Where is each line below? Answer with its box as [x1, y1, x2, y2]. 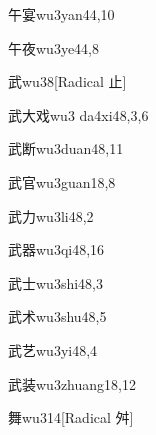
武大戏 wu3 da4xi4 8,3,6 [8, 104, 149, 125]
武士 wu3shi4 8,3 [8, 272, 103, 293]
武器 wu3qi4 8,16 [8, 239, 105, 260]
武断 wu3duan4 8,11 [8, 138, 124, 159]
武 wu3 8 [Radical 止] [8, 71, 127, 92]
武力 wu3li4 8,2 [8, 205, 94, 226]
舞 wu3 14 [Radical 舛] [8, 407, 134, 428]
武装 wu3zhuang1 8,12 [8, 373, 136, 394]
